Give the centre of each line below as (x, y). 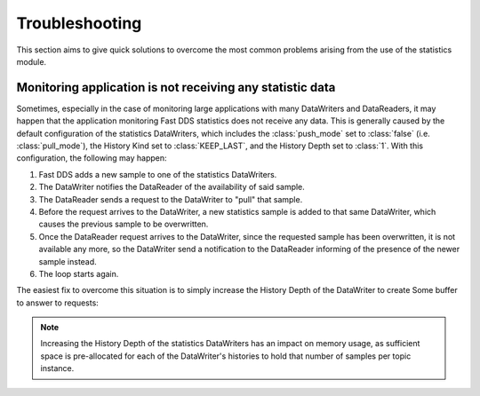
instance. (57, 368)
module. (32, 61)
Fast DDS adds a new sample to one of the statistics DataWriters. (158, 174)
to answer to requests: (58, 303)
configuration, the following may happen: (92, 158)
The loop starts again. (79, 273)
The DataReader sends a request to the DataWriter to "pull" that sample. (171, 199)
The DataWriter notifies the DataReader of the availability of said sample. (172, 187)
